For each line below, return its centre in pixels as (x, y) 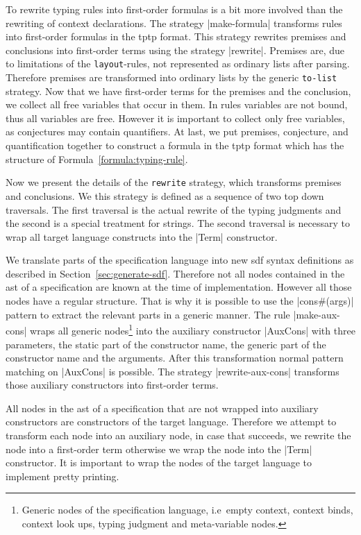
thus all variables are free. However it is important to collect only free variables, (175, 118)
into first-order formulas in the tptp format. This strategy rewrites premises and (176, 36)
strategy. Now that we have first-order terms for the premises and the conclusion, (178, 91)
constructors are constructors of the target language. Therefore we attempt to (171, 422)
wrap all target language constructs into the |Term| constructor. (142, 236)
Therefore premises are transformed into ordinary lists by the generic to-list (171, 77)
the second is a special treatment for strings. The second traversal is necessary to (178, 223)
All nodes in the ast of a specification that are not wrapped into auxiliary (162, 408)
